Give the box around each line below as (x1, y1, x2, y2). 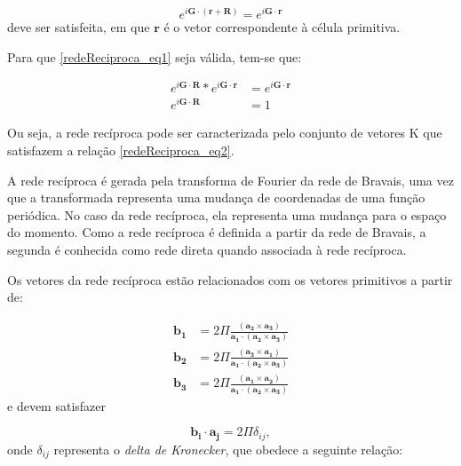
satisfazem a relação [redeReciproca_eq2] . (7, 141, 234, 160)
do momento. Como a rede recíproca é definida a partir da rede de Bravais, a (7, 223, 426, 241)
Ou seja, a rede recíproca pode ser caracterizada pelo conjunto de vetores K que (7, 123, 442, 142)
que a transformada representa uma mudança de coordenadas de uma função (7, 188, 425, 207)
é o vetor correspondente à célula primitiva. (163, 18, 401, 36)
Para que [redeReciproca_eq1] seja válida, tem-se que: (7, 47, 302, 66)
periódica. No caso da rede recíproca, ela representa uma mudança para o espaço (7, 205, 447, 224)
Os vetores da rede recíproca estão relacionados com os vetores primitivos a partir (7, 270, 453, 288)
